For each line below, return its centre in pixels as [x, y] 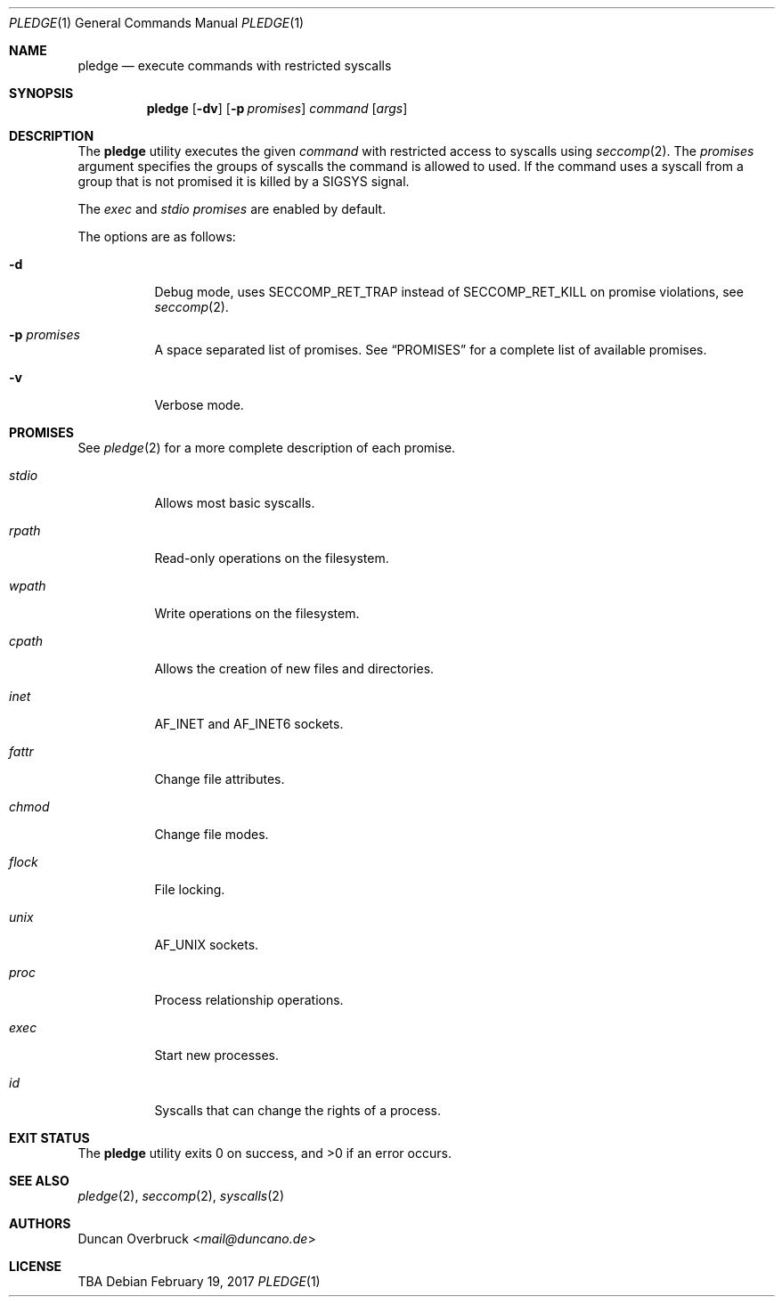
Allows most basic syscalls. [235, 503]
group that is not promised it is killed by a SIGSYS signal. [244, 181]
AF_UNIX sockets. [207, 945]
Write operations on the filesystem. [257, 613]
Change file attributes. [220, 779]
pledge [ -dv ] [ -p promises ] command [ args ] [277, 108]
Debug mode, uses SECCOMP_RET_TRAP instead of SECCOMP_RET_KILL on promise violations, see [449, 292]
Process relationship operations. [249, 1000]
